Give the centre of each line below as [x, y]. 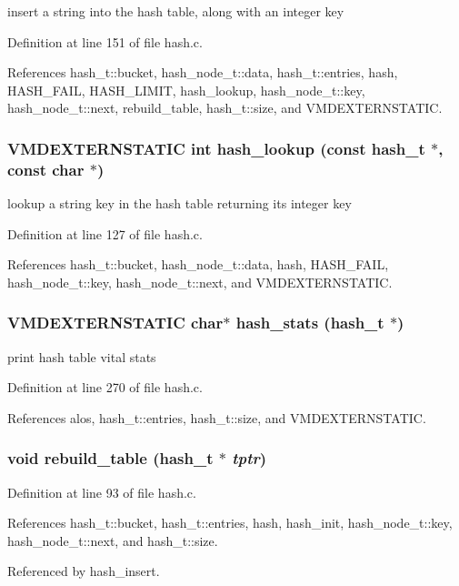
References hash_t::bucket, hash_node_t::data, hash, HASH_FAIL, [198, 264]
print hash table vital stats [82, 356]
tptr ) [249, 458]
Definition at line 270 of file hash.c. [105, 387]
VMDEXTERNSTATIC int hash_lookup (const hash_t [216, 148]
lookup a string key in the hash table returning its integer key [180, 203]
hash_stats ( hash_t [310, 323]
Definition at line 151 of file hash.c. [105, 41]
